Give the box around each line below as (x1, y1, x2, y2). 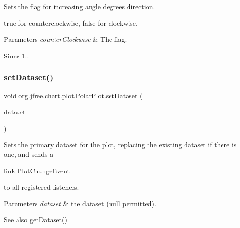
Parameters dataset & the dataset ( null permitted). (4, 198, 156, 208)
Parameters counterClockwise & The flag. (4, 34, 127, 44)
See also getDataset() (4, 214, 67, 225)
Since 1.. (4, 50, 29, 60)
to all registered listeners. (4, 182, 79, 192)
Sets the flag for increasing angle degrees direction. (4, 1, 155, 11)
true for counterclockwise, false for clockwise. (4, 18, 138, 28)
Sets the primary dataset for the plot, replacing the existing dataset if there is (4, 139, 237, 150)
